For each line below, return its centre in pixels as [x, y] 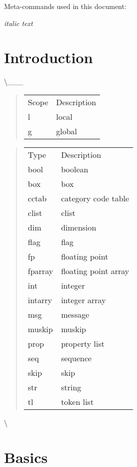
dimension [79, 227]
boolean [75, 169]
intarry [40, 300]
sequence [76, 358]
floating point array [95, 271]
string [71, 387]
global [67, 131]
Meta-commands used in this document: [65, 6]
